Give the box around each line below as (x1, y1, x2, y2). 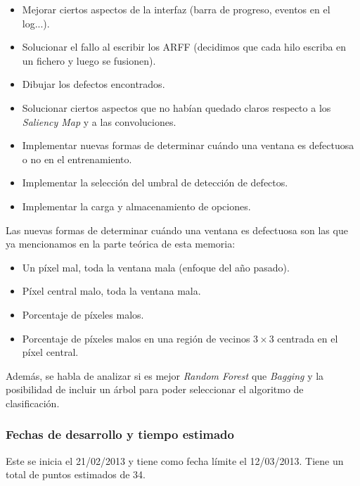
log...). (22, 15, 50, 30)
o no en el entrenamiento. (22, 151, 132, 166)
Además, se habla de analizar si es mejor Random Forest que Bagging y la (6, 368, 324, 383)
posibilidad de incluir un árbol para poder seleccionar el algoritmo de (6, 382, 304, 397)
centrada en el (277, 331, 338, 345)
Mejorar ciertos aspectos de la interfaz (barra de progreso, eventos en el (22, 2, 330, 16)
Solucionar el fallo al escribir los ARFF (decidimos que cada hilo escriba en (22, 39, 347, 54)
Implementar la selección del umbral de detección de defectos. (22, 175, 288, 190)
